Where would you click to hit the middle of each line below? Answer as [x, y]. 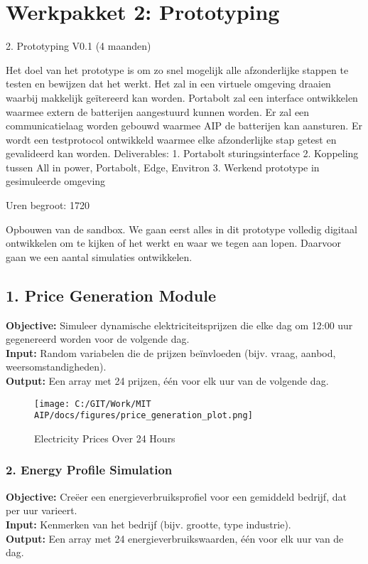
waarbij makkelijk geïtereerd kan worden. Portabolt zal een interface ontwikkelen [182, 97]
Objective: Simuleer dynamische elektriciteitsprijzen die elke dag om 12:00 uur [179, 325]
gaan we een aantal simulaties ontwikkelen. [99, 256]
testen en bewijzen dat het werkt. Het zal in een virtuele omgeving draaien [168, 84]
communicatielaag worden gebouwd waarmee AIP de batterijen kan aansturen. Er [184, 126]
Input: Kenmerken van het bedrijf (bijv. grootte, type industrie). [148, 524]
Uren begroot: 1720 [48, 205]
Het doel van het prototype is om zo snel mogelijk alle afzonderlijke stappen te [177, 69]
